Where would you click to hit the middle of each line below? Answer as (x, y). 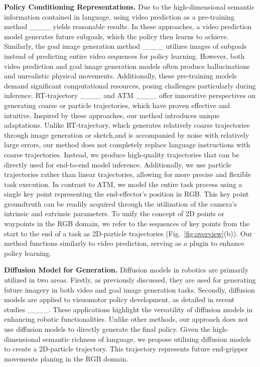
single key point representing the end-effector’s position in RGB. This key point (126, 194)
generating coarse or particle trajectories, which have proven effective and (117, 105)
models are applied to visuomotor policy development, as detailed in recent (119, 299)
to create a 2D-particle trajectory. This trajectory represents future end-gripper (126, 349)
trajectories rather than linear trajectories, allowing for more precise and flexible (127, 174)
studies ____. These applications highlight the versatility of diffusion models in (128, 309)
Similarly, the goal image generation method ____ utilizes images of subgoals (125, 46)
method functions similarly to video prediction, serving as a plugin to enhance (124, 243)
